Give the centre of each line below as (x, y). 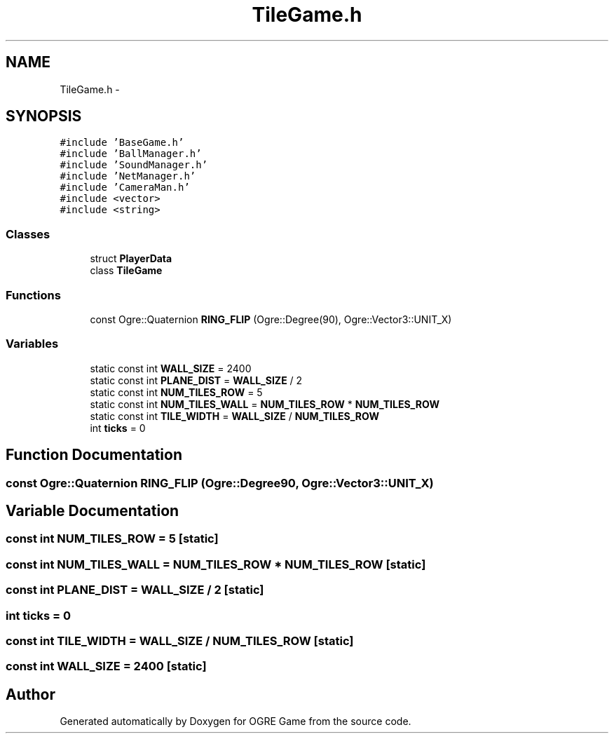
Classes (28, 234)
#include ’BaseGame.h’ (122, 143)
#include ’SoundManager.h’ (134, 165)
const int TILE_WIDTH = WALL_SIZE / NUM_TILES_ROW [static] (180, 640)
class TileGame (126, 271)
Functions (33, 295)
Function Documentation (94, 455)
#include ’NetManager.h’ (128, 176)
